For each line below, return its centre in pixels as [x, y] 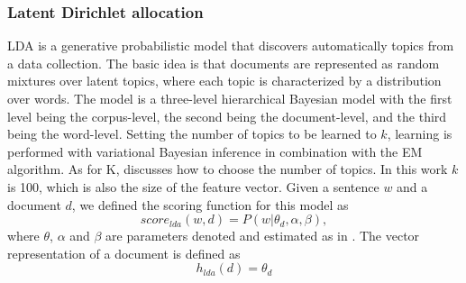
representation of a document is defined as [124, 253]
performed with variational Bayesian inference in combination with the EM [215, 151]
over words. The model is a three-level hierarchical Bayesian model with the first [230, 98]
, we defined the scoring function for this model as [210, 204]
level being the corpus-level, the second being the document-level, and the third [227, 116]
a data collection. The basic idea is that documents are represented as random [224, 63]
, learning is [420, 134]
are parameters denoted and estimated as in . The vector [263, 236]
